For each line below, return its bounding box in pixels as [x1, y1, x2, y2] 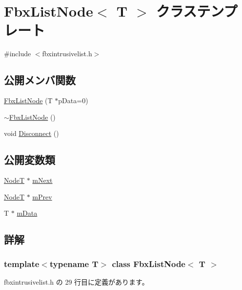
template [4, 257, 40, 269]
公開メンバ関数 [4, 72, 76, 88]
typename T [49, 257, 99, 269]
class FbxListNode [112, 257, 185, 269]
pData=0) [58, 95, 88, 106]
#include [4, 48, 31, 59]
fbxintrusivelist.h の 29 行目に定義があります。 [4, 276, 149, 287]
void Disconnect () [4, 128, 59, 138]
